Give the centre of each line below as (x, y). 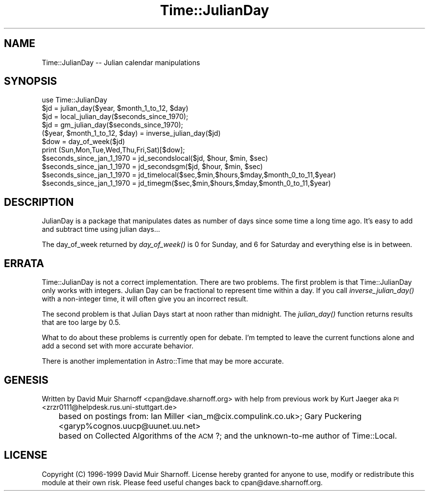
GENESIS (26, 380)
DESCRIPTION (39, 202)
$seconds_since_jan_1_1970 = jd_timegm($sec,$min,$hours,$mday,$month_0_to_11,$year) (186, 183)
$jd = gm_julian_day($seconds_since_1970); (112, 125)
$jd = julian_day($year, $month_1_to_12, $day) (115, 108)
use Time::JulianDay (74, 100)
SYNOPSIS (31, 81)
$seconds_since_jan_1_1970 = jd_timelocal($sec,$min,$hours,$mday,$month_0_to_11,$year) (189, 175)
